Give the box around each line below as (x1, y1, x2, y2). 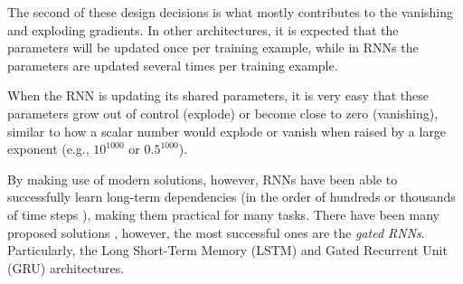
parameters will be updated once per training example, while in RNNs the (7, 38, 419, 57)
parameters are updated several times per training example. (7, 55, 338, 74)
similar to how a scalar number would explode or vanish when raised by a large (7, 121, 447, 140)
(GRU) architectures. (7, 258, 125, 277)
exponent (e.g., (7, 139, 90, 158)
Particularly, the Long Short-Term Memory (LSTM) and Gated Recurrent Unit (7, 241, 448, 260)
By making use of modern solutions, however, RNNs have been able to (7, 169, 398, 188)
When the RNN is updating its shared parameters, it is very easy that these (7, 86, 429, 105)
